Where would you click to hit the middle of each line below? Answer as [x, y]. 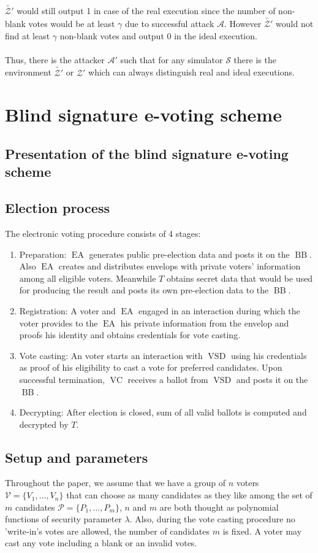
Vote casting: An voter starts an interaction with [111, 355]
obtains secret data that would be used [240, 278]
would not [295, 24]
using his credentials [269, 355]
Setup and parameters [77, 457]
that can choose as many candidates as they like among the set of [189, 495]
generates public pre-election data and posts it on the [189, 254]
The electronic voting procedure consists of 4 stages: [103, 233]
